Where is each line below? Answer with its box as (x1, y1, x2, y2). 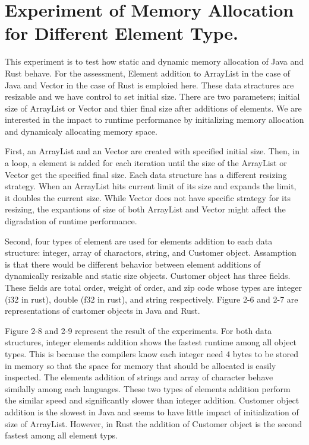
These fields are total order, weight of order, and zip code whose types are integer (5, 281, 302, 293)
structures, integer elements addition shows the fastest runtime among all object (5, 336, 297, 348)
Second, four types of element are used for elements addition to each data (5, 234, 273, 247)
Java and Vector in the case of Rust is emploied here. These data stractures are (5, 78, 294, 91)
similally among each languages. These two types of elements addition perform (5, 382, 291, 395)
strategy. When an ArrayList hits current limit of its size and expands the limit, (5, 180, 297, 192)
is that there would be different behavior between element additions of (5, 258, 261, 270)
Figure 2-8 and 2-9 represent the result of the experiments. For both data (5, 324, 272, 336)
